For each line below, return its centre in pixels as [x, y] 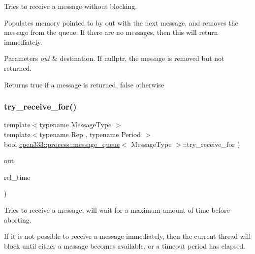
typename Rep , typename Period [90, 134]
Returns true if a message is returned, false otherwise [84, 84]
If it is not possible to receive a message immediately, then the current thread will [127, 236]
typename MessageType [76, 125]
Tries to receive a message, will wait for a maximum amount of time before [117, 210]
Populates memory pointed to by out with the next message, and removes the [121, 22]
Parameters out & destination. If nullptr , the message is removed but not [114, 58]
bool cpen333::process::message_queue [62, 144]
